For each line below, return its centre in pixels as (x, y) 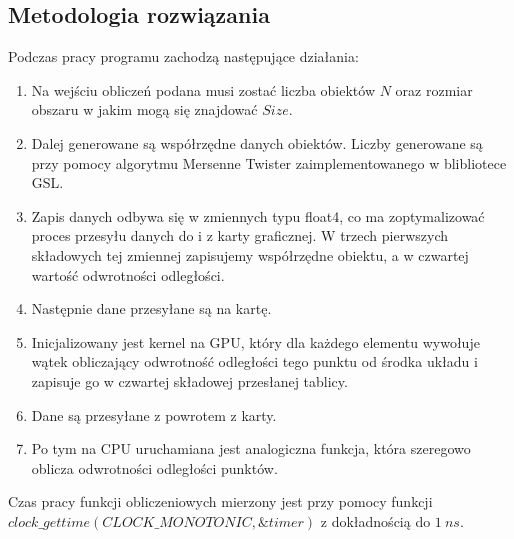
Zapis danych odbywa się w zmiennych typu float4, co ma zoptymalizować (258, 215)
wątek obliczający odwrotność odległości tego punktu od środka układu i (254, 361)
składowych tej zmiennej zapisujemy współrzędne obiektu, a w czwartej (250, 254)
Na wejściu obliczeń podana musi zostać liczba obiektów (203, 89)
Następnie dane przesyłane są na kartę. (151, 308)
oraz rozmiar (434, 89)
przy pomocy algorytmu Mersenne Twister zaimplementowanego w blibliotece (269, 162)
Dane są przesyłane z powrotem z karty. (154, 414)
